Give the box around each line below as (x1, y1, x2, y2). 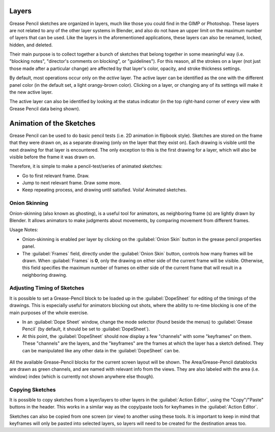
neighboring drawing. (22, 272, 67, 278)
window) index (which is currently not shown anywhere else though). (9, 373, 155, 379)
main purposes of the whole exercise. (9, 309, 89, 316)
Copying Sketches (9, 386, 56, 393)
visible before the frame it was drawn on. (9, 154, 96, 160)
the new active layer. (9, 89, 53, 95)
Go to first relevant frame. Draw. (22, 173, 90, 179)
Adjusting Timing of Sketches (9, 284, 85, 292)
